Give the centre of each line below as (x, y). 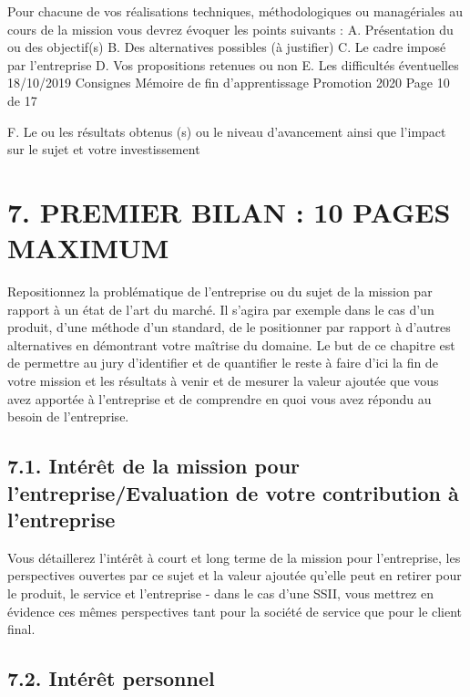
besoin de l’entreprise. (68, 416)
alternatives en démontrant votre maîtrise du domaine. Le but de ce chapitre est (231, 344)
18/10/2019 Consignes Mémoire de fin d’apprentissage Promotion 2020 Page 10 (229, 83)
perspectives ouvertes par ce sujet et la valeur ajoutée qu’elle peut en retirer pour (235, 575)
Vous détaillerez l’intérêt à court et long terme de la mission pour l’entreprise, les (234, 557)
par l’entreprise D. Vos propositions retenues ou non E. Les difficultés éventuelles (233, 64)
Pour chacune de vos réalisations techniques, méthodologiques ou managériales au (235, 11)
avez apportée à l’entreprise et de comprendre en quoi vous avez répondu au (220, 398)
